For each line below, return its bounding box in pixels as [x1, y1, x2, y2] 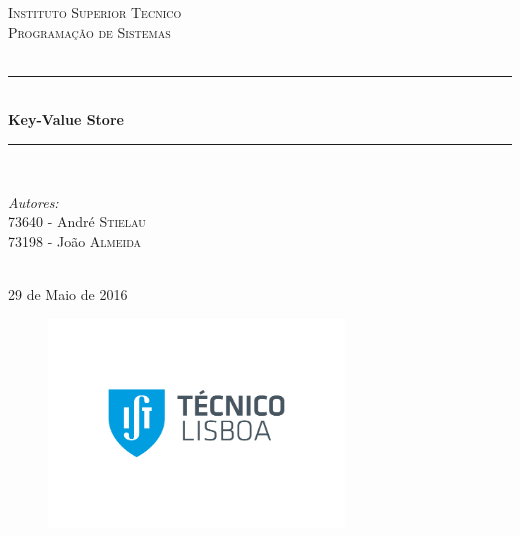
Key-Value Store [8, 109, 124, 130]
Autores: [8, 191, 59, 212]
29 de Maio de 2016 [8, 283, 128, 304]
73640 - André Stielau [8, 211, 146, 232]
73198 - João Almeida [8, 230, 142, 251]
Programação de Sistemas [8, 21, 171, 42]
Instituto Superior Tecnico [8, 2, 182, 22]
